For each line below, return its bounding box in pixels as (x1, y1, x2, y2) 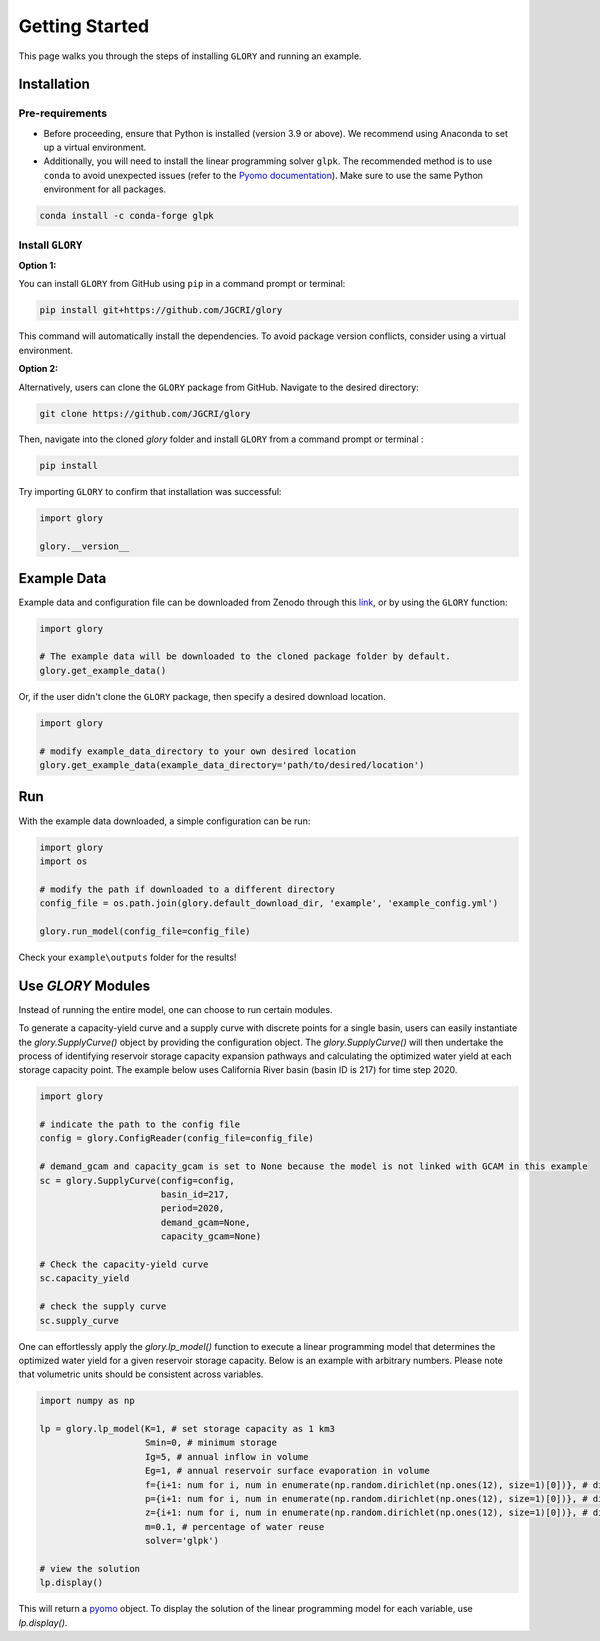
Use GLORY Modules (18, 977, 151, 994)
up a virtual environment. (43, 141, 147, 154)
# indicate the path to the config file (39, 1119, 240, 1130)
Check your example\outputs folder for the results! (18, 951, 237, 963)
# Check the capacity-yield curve (39, 1258, 209, 1270)
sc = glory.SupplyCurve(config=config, (39, 1175, 235, 1186)
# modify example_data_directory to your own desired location (39, 745, 357, 757)
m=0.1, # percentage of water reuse (145, 1521, 325, 1532)
